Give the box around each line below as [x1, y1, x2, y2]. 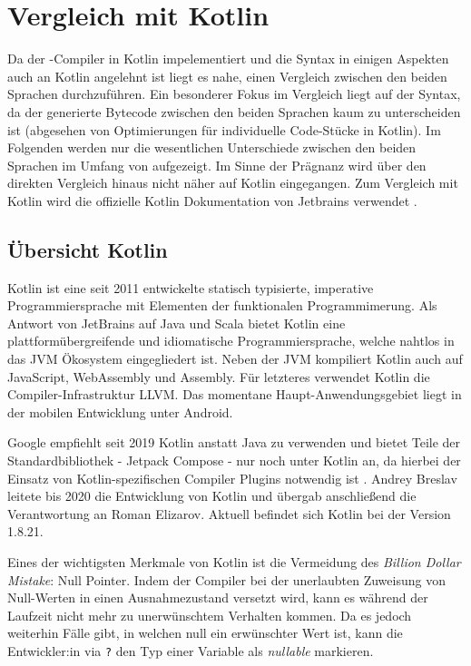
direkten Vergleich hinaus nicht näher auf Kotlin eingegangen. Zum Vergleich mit [7, 173, 458, 192]
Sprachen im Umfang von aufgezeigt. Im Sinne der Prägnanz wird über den [7, 155, 427, 174]
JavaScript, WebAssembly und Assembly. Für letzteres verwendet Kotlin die [7, 367, 430, 386]
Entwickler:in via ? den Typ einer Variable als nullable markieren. [7, 641, 374, 660]
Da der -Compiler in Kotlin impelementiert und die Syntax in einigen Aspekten [7, 49, 449, 68]
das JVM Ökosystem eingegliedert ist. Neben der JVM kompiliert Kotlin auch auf [7, 349, 463, 368]
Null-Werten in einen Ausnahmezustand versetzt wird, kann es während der [7, 588, 428, 607]
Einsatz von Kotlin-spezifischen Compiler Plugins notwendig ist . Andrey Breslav [7, 468, 457, 487]
